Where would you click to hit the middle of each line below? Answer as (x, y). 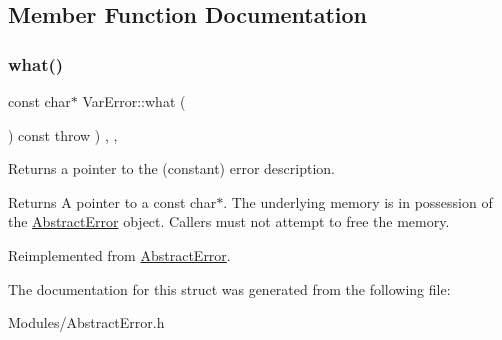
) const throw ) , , (63, 134)
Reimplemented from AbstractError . (119, 254)
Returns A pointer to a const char (112, 201)
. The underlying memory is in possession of (358, 201)
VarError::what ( (134, 101)
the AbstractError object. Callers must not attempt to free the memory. (229, 221)
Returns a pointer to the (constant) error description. (171, 168)
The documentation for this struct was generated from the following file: (229, 288)
